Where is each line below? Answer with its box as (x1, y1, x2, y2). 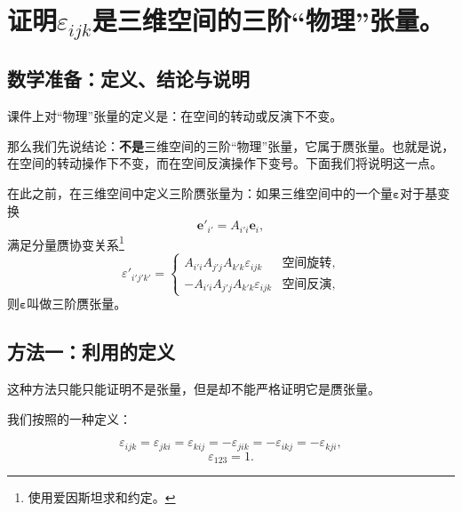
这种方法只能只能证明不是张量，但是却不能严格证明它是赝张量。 (7, 380, 380, 398)
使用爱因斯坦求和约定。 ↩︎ (28, 488, 176, 507)
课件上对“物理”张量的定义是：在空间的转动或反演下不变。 (7, 107, 343, 125)
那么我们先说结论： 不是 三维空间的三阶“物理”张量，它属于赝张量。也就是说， (7, 136, 455, 155)
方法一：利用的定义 (7, 338, 175, 365)
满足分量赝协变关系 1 (7, 232, 124, 253)
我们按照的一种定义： (7, 409, 131, 428)
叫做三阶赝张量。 (27, 294, 127, 313)
